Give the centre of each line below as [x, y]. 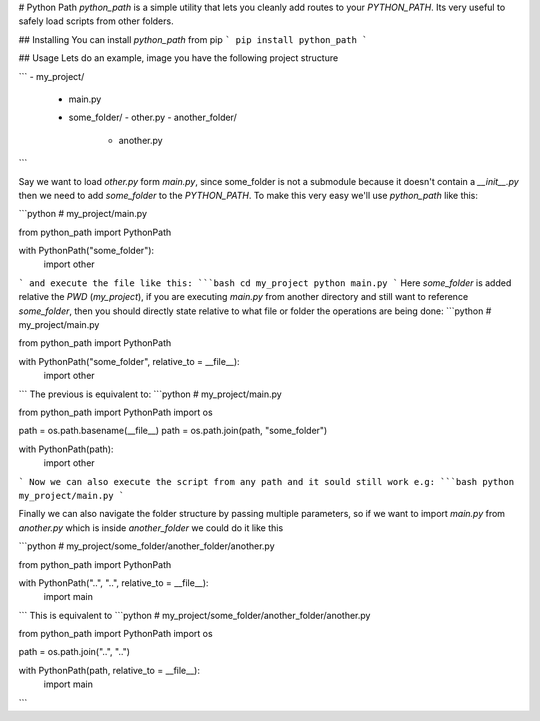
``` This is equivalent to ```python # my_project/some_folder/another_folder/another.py [194, 615]
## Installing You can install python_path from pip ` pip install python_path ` [193, 39]
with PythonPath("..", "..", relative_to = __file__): [113, 582]
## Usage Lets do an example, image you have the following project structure [178, 58]
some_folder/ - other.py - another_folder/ [152, 117]
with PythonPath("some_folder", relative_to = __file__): [129, 361]
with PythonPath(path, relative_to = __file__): [109, 670]
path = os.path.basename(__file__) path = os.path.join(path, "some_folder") [173, 431]
